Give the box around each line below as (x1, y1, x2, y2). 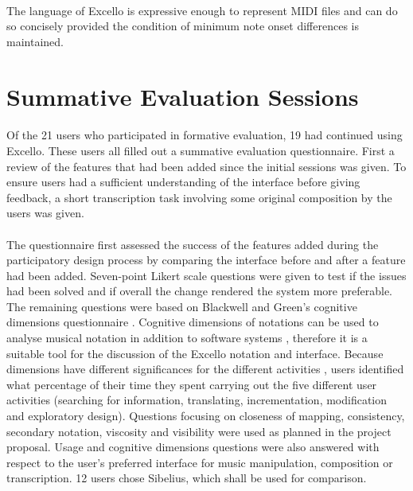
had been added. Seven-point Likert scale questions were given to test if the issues (6, 267, 407, 283)
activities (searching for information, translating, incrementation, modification (6, 392, 388, 408)
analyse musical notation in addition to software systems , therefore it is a (6, 329, 368, 346)
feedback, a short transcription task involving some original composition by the (6, 189, 392, 205)
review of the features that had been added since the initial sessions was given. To (6, 158, 407, 174)
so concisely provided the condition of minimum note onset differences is (6, 18, 359, 34)
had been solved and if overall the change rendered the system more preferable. (6, 283, 392, 299)
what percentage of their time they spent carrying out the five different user (6, 376, 377, 392)
